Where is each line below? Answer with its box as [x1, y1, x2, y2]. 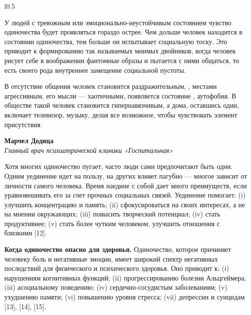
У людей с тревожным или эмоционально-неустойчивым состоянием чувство [4, 17, 232, 27]
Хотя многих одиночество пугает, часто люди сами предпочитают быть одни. [4, 161, 233, 171]
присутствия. [4, 119, 43, 129]
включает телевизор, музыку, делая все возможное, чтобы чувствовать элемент [4, 109, 237, 119]
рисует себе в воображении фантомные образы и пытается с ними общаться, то [4, 55, 239, 65]
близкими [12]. [4, 228, 47, 238]
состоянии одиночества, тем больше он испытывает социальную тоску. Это [4, 36, 227, 46]
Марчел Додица [4, 135, 54, 146]
